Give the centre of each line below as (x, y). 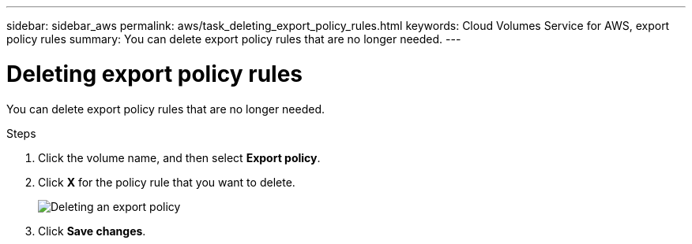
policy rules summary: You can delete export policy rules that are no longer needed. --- (234, 39)
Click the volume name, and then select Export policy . (179, 157)
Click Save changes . (92, 231)
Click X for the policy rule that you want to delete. (167, 182)
